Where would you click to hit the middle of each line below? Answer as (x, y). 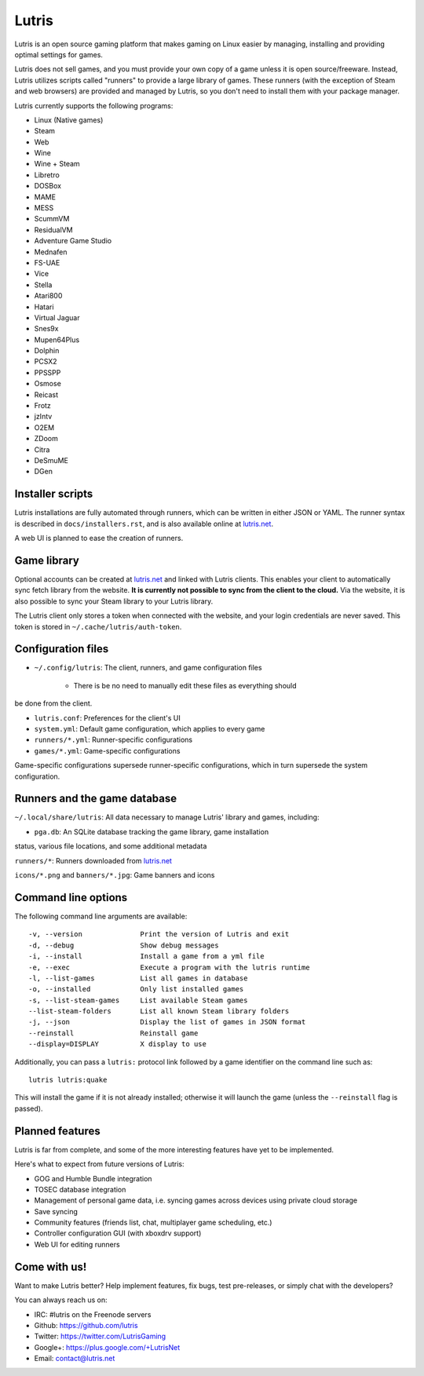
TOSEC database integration (80, 1189)
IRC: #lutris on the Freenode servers (93, 1314)
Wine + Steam (57, 164)
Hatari (44, 307)
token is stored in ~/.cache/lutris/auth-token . (98, 626)
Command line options (71, 898)
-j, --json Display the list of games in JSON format (167, 1022)
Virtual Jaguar (57, 317)
